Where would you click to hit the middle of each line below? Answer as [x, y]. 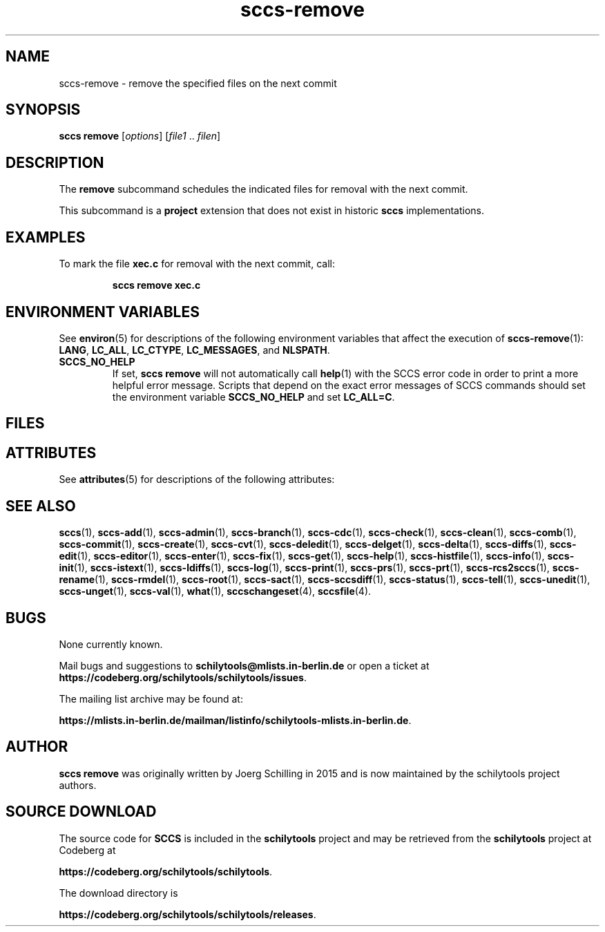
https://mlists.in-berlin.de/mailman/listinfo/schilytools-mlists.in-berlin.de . [235, 720]
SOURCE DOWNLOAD [81, 812]
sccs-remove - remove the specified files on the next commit [198, 83]
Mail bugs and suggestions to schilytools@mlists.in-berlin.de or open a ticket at [244, 665]
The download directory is [118, 893]
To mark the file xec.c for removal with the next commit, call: [197, 264]
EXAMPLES [46, 237]
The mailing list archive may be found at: [151, 698]
